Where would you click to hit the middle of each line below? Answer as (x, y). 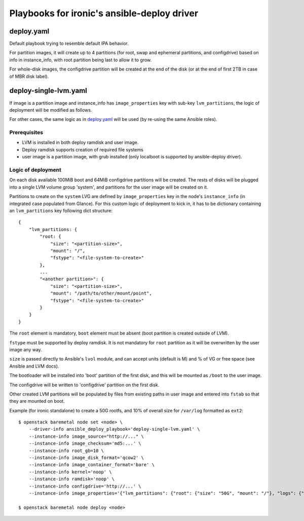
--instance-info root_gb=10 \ (66, 450)
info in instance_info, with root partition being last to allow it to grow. (81, 60)
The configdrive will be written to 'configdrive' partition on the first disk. (84, 385)
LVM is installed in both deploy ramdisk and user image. (80, 143)
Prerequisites (26, 133)
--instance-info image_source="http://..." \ (86, 436)
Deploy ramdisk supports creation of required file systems (83, 149)
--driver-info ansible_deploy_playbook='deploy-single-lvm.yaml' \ (114, 429)
